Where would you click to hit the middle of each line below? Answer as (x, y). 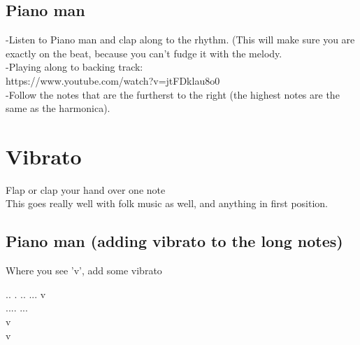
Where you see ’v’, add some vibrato (84, 270)
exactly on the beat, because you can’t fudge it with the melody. (144, 53)
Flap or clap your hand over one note (86, 189)
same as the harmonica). (58, 108)
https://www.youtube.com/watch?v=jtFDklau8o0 (113, 80)
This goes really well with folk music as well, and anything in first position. (167, 203)
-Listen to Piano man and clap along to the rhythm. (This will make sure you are (180, 40)
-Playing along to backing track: (74, 67)
